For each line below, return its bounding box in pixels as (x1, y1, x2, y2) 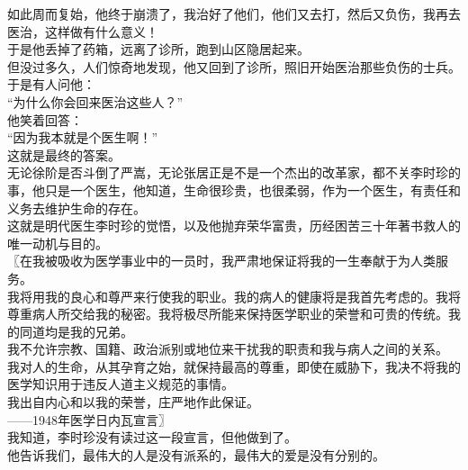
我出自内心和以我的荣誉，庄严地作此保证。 (7, 393, 259, 411)
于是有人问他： (7, 75, 95, 94)
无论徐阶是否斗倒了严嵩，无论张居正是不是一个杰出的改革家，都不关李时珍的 (7, 163, 461, 182)
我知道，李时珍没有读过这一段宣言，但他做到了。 (7, 428, 297, 447)
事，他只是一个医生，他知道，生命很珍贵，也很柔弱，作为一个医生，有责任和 (7, 180, 461, 199)
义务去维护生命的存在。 (7, 198, 146, 217)
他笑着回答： (7, 110, 83, 129)
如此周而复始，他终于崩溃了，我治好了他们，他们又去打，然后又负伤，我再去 (7, 5, 461, 23)
